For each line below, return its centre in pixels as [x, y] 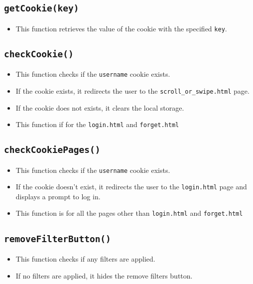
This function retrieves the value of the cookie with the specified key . [121, 28]
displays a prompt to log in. [58, 196]
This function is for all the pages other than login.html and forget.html [129, 213]
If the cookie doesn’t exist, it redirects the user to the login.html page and [131, 187]
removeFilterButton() [58, 239]
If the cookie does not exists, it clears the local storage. [100, 107]
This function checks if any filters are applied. [85, 258]
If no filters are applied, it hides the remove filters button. [104, 275]
